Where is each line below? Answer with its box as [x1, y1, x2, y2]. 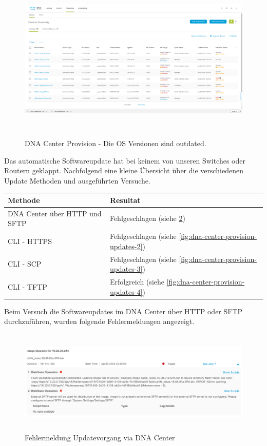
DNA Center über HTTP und [8, 208, 102, 218]
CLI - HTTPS [8, 235, 52, 246]
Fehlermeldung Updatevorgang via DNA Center [25, 432, 175, 443]
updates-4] [109, 286, 143, 297]
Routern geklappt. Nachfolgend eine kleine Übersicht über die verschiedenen [4, 165, 244, 176]
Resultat [109, 194, 141, 205]
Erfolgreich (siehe [109, 276, 165, 287]
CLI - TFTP [8, 281, 47, 292]
